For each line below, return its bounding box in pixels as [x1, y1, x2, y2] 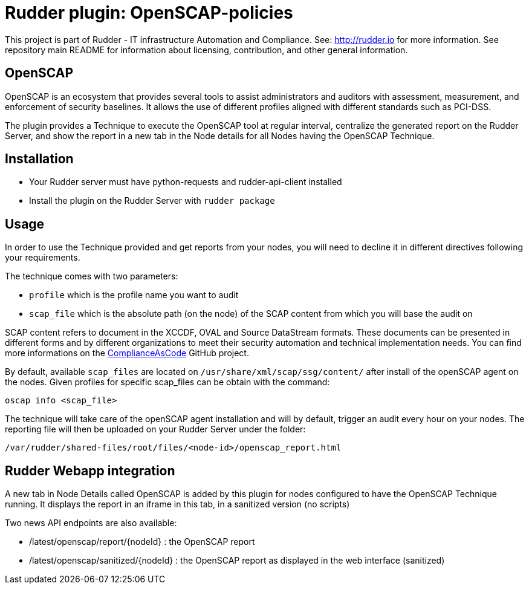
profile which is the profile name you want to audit [29, 290, 239, 301]
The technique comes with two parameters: [5, 271, 178, 282]
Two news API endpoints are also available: [5, 518, 177, 529]
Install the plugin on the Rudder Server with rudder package [29, 195, 275, 206]
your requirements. [5, 252, 80, 263]
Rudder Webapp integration [5, 463, 175, 478]
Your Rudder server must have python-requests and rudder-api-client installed [29, 177, 342, 187]
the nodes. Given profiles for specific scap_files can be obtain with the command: [5, 377, 330, 388]
